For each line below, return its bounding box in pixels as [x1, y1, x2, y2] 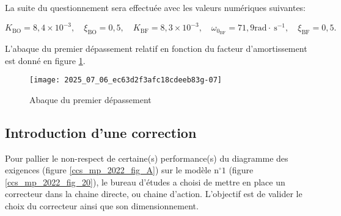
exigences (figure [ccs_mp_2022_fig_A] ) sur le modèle [5, 164, 211, 176]
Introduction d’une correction [5, 123, 197, 142]
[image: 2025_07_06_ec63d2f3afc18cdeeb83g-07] [29, 76, 222, 85]
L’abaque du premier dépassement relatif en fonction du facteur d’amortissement [5, 41, 307, 54]
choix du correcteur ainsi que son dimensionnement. [5, 199, 199, 212]
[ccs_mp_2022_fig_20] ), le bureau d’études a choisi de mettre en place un [5, 175, 285, 188]
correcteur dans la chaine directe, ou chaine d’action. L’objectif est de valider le [5, 187, 302, 200]
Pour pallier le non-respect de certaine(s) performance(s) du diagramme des [5, 151, 288, 164]
